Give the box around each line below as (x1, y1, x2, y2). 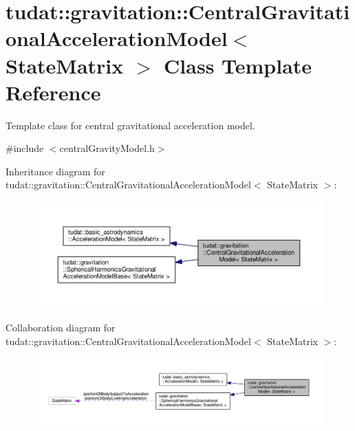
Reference (6, 78, 101, 106)
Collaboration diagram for (6, 320, 116, 335)
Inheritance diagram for (6, 164, 105, 178)
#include (6, 141, 44, 155)
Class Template (164, 51, 312, 79)
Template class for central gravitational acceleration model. (6, 118, 255, 132)
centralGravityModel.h (59, 141, 155, 155)
